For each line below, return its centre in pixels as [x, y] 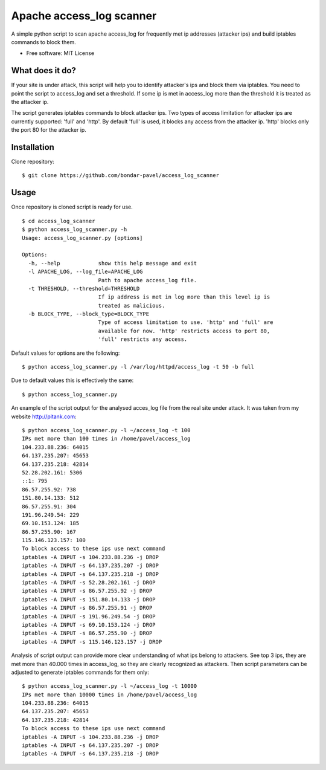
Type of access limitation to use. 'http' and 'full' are [186, 322]
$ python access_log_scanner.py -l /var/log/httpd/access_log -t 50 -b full [138, 367]
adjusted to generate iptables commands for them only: [80, 672]
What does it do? [44, 70]
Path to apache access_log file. [148, 280]
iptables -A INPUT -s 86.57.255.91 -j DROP [87, 608]
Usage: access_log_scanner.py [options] [82, 238]
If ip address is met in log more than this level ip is [184, 297]
